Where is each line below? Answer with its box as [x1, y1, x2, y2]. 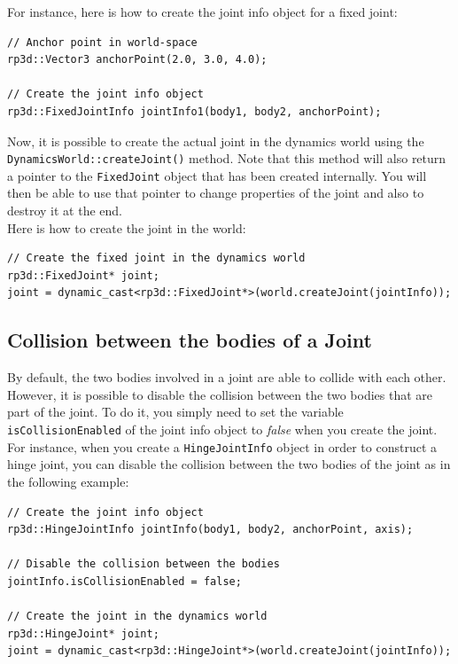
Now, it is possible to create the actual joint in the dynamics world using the [7, 131, 424, 150]
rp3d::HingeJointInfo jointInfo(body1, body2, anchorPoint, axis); [7, 523, 414, 536]
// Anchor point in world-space [7, 35, 198, 49]
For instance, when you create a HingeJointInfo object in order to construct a [7, 437, 437, 456]
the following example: [7, 472, 129, 490]
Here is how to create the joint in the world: [7, 218, 246, 237]
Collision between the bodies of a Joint [7, 326, 372, 354]
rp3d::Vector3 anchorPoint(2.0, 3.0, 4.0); [7, 53, 268, 66]
